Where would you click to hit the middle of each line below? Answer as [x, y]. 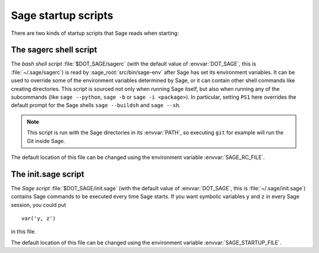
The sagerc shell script [54, 50]
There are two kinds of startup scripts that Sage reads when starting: [95, 33]
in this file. [24, 232]
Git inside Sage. [46, 141]
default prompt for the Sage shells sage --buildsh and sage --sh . [96, 105]
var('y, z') [39, 218]
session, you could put [38, 205]
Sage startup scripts [62, 15]
